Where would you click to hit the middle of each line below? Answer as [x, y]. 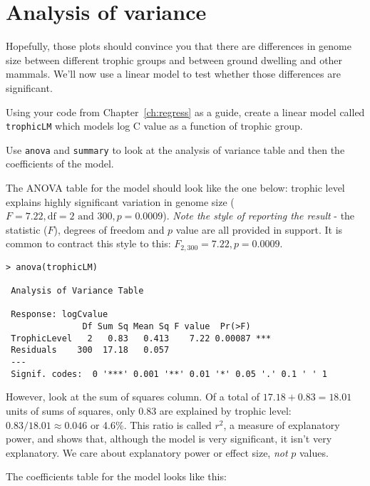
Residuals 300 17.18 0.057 [90, 350]
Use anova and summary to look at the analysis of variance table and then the [175, 149]
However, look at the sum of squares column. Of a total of [133, 397]
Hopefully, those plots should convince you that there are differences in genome [179, 46]
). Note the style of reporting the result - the [259, 216]
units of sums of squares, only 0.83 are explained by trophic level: [149, 410]
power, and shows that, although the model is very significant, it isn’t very [169, 439]
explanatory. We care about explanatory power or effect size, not [147, 452]
